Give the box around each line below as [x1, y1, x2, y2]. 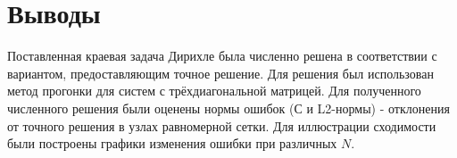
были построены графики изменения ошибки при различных [7, 134, 337, 153]
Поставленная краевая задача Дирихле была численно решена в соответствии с [7, 46, 437, 65]
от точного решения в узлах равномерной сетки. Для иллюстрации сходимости [7, 116, 436, 135]
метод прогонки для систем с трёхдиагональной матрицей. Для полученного [7, 81, 421, 100]
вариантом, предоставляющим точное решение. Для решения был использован [7, 63, 434, 82]
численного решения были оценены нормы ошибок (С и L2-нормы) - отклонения [7, 98, 450, 117]
